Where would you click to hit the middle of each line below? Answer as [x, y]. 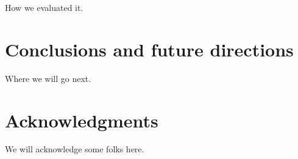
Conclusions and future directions [149, 49]
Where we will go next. [48, 78]
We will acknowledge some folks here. [75, 149]
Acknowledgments [82, 120]
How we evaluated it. [44, 7]
